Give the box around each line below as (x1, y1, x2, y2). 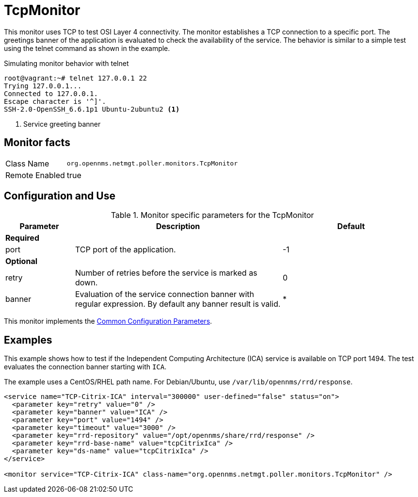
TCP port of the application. (75, 245, 176, 255)
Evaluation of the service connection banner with (75, 289, 255, 299)
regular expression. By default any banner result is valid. (75, 299, 281, 309)
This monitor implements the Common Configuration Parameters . (4, 317, 212, 326)
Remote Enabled (5, 170, 65, 180)
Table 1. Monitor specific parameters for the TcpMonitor (111, 210, 314, 220)
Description (156, 221, 200, 232)
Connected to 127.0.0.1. (4, 89, 98, 98)
